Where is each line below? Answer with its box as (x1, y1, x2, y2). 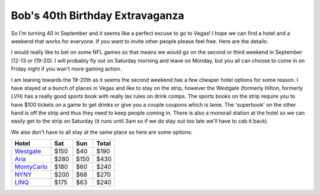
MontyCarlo (14, 163, 48, 171)
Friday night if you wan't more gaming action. (11, 65, 121, 72)
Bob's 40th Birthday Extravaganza (11, 9, 184, 22)
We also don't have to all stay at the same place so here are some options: (11, 128, 193, 136)
